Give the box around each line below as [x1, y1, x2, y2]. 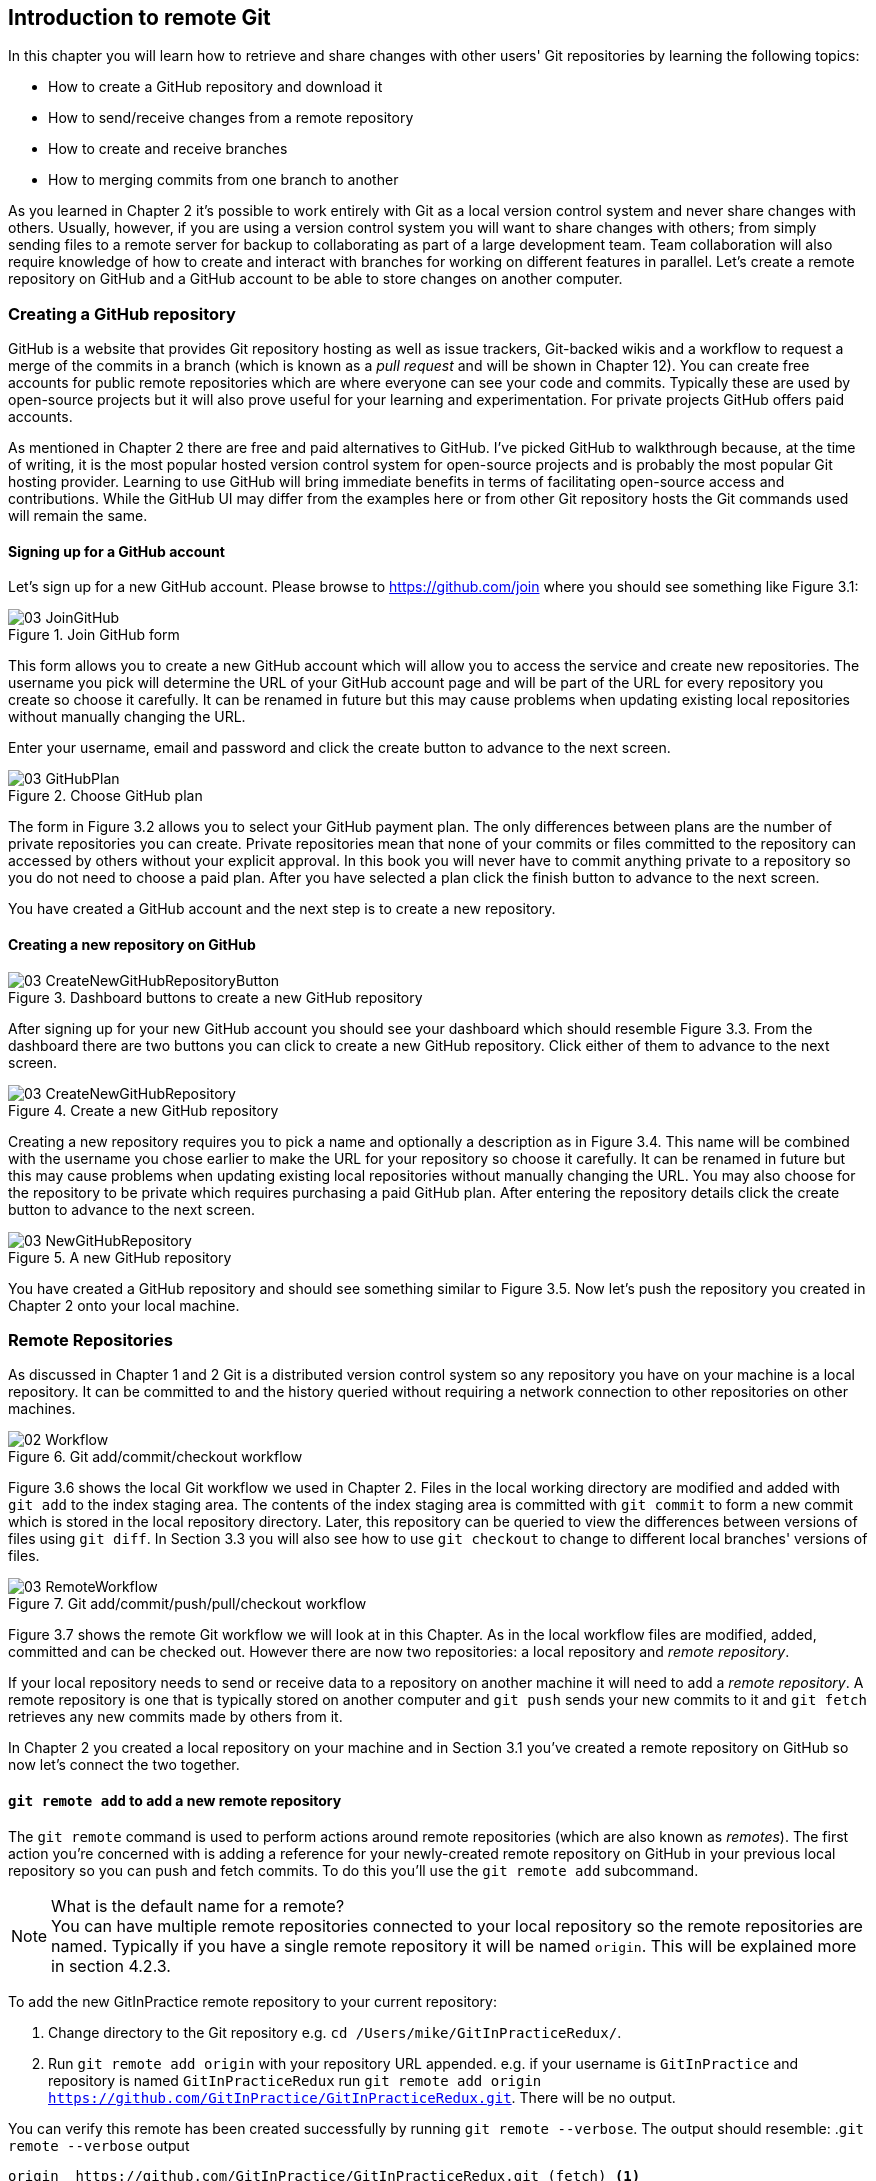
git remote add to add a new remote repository [8, 1791, 342, 1809]
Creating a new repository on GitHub [8, 936, 256, 953]
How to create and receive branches [48, 140, 288, 158]
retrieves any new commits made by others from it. [8, 1708, 343, 1726]
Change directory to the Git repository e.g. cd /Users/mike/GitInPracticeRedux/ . [48, 2023, 622, 2041]
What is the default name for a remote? [51, 1895, 345, 1916]
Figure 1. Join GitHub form [8, 626, 180, 644]
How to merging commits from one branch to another [48, 171, 399, 189]
